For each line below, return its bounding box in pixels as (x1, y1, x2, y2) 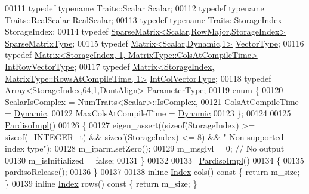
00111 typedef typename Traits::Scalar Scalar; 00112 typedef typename (5, 2, 264, 14)
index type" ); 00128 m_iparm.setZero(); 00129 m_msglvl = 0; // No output (5, 142, 285, 155)
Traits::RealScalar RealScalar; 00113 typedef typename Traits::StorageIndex (5, 13, 282, 26)
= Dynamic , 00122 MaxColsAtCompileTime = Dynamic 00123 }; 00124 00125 (5, 107, 291, 119)
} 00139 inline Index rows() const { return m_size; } (5, 177, 197, 189)
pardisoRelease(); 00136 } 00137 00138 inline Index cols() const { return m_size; (5, 165, 300, 178)
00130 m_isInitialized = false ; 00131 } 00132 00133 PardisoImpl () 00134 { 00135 (5, 153, 304, 166)
